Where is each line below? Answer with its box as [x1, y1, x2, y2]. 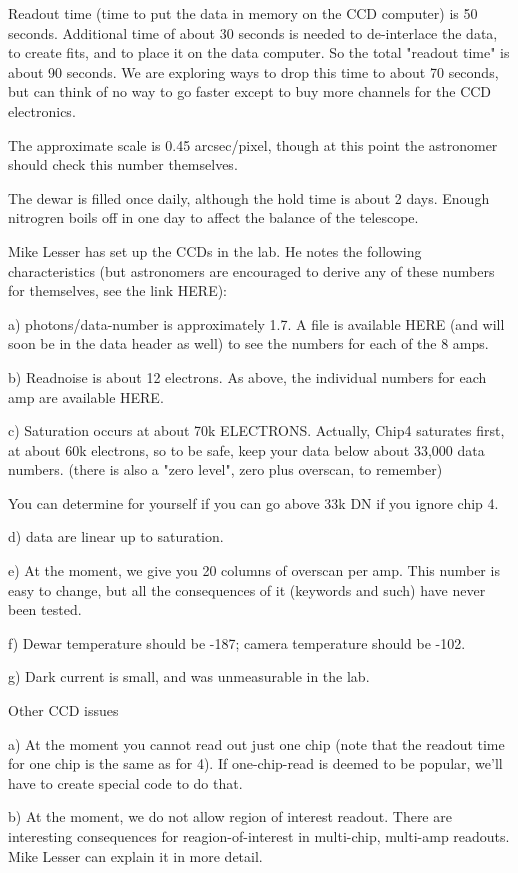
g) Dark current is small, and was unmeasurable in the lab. [8, 666, 370, 687]
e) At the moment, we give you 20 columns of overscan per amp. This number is [8, 560, 500, 581]
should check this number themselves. [8, 154, 238, 175]
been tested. [8, 599, 82, 620]
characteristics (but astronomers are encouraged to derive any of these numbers [8, 260, 495, 281]
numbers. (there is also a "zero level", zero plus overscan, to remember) [8, 459, 443, 480]
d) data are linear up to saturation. [8, 526, 224, 547]
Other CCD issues [8, 700, 119, 721]
